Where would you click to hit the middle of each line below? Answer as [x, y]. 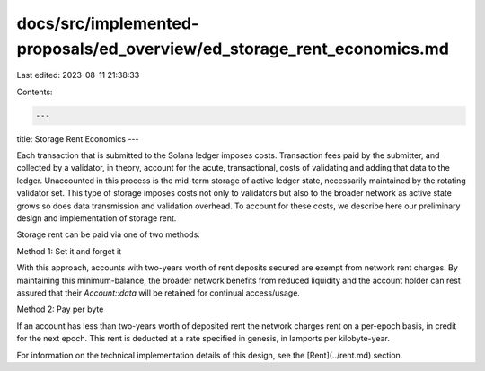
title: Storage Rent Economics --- [78, 138]
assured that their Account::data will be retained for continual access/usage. [159, 293]
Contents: [35, 92]
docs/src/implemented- [108, 23]
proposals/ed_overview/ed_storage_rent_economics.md [233, 49]
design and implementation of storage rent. [97, 218]
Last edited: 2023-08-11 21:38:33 [78, 75]
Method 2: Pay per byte [60, 309]
